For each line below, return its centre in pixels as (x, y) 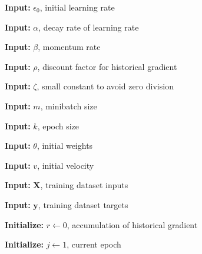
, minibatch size (69, 106)
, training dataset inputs (84, 185)
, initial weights (65, 146)
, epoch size (58, 126)
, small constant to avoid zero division (105, 86)
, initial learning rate (77, 7)
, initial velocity (66, 165)
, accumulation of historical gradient (132, 224)
